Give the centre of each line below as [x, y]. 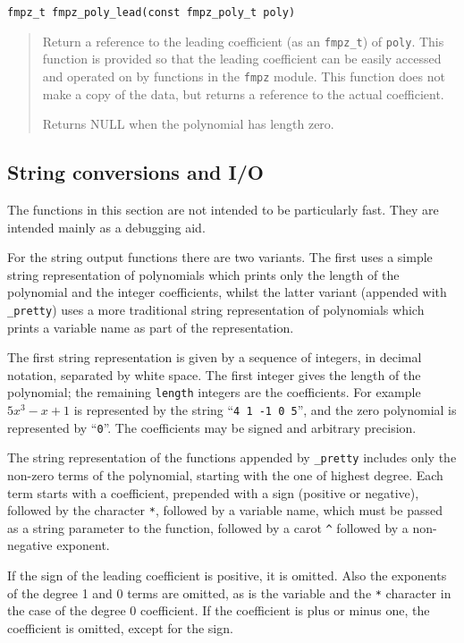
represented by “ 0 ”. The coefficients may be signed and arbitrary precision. [212, 427]
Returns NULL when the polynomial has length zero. [188, 124]
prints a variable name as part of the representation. [151, 327]
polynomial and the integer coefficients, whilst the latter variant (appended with [227, 292]
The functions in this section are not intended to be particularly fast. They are [223, 209]
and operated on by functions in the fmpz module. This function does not [244, 76]
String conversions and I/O [135, 172]
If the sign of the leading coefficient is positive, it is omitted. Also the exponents [227, 575]
